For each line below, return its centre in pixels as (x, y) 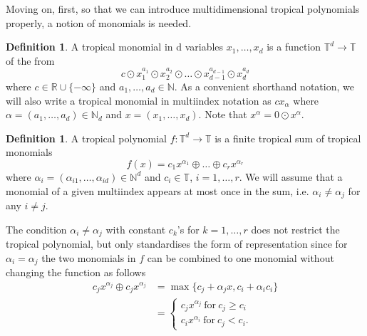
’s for (188, 229)
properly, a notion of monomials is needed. (99, 22)
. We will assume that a (291, 176)
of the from (30, 60)
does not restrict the (295, 229)
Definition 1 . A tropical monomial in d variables (115, 47)
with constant (136, 229)
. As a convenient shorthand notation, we (264, 86)
